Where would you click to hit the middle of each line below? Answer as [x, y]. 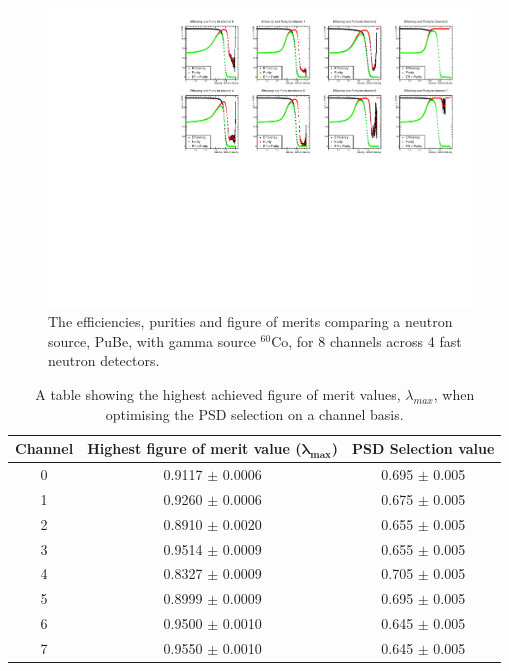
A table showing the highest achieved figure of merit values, [218, 394]
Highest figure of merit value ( [194, 448]
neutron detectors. [104, 360]
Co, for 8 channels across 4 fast [366, 340]
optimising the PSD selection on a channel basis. [254, 413]
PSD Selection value [423, 448]
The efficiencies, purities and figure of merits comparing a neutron [250, 321]
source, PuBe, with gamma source [152, 340]
